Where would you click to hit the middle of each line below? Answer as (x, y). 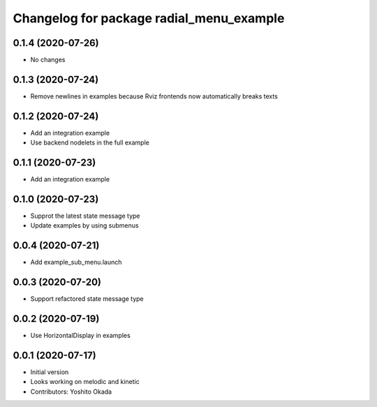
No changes (48, 60)
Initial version (50, 372)
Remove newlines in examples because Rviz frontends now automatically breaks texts (154, 96)
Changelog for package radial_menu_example (149, 18)
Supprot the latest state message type (85, 216)
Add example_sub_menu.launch (76, 262)
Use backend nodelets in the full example (90, 142)
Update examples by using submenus (84, 225)
